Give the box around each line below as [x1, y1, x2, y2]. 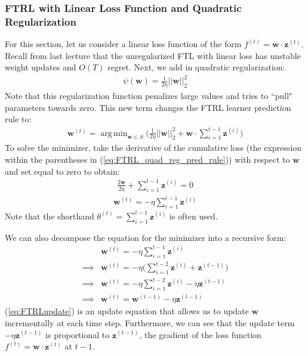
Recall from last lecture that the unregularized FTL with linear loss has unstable [5, 49, 301, 61]
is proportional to [45, 328, 110, 340]
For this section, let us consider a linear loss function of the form [5, 38, 242, 50]
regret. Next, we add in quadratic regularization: [107, 61, 285, 73]
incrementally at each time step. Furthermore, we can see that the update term [5, 316, 295, 329]
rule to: [5, 113, 32, 125]
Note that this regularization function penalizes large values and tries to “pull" [5, 89, 292, 102]
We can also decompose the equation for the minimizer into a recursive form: [5, 231, 287, 243]
